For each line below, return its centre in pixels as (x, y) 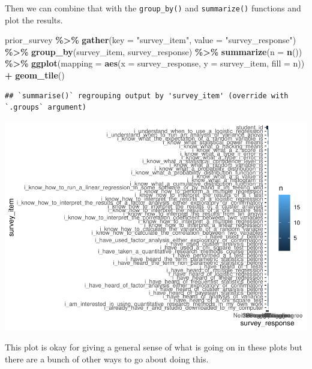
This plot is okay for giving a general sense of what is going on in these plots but (154, 347)
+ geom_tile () (35, 75)
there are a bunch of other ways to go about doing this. (107, 359)
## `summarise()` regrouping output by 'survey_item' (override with (147, 96)
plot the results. (34, 19)
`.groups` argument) (46, 108)
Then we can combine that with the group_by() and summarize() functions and (153, 8)
